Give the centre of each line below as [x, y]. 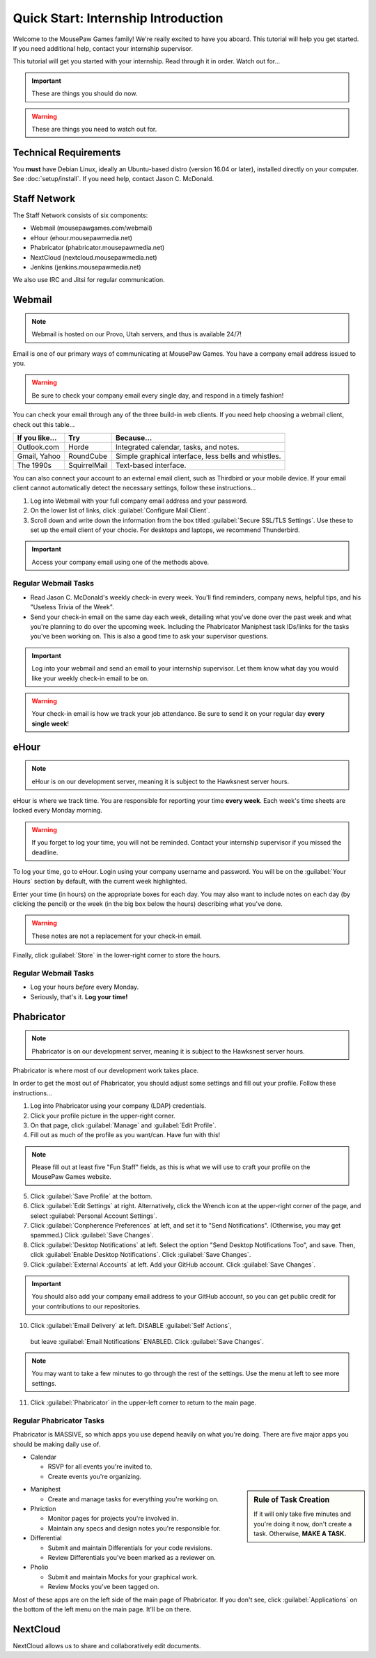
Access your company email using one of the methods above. [120, 562]
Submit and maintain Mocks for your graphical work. [123, 1577]
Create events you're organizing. [95, 1476]
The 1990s [34, 465]
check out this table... [44, 424]
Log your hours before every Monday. [85, 987]
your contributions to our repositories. [86, 1306]
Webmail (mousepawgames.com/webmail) [91, 228]
